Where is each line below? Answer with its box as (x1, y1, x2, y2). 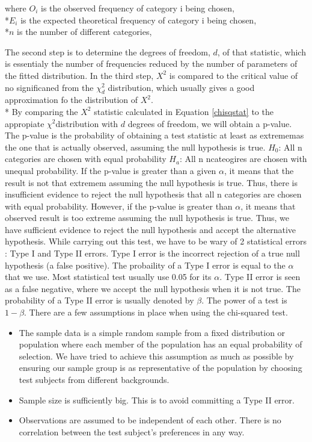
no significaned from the (5, 81, 94, 93)
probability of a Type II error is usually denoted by (5, 294, 194, 307)
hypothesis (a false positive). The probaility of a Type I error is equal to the (5, 258, 286, 271)
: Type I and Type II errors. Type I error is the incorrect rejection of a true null (5, 247, 300, 260)
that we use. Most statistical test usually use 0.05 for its (5, 270, 212, 283)
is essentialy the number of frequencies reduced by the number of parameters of (5, 57, 298, 70)
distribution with (55, 117, 118, 129)
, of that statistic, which (217, 45, 306, 58)
